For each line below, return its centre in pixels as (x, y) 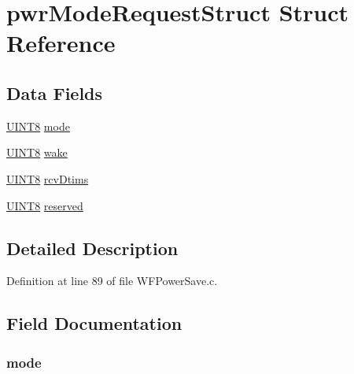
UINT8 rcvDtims (48, 178)
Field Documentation (94, 323)
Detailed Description (92, 248)
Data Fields (55, 93)
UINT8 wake (37, 152)
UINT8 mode (38, 126)
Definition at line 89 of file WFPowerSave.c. (112, 281)
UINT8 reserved (45, 205)
